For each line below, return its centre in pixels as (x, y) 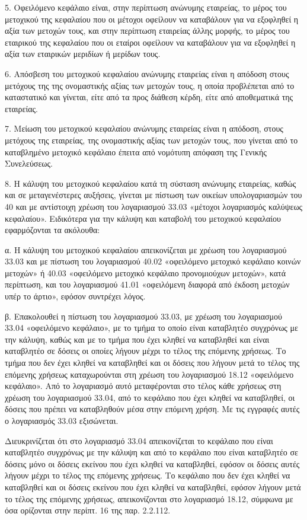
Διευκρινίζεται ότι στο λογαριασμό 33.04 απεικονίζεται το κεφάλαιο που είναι (139, 440)
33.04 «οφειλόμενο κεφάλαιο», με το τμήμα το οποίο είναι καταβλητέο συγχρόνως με (151, 328)
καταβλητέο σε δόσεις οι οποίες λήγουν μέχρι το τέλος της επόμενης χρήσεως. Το (145, 351)
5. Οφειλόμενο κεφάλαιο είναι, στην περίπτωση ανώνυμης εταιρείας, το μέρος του (146, 7)
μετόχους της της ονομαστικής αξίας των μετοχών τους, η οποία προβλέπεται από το (150, 85)
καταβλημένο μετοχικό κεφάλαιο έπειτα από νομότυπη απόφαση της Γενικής (136, 151)
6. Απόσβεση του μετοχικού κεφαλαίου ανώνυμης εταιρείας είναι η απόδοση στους (147, 73)
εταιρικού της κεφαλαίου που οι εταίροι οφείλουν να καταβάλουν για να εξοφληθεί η (150, 42)
